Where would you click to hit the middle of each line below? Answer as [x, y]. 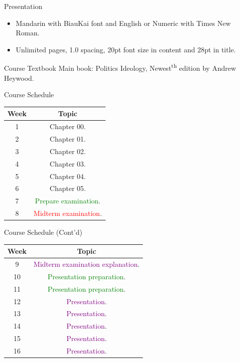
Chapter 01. [68, 139]
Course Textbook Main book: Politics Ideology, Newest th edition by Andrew [120, 67]
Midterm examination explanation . [87, 264]
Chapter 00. [68, 126]
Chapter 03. [68, 163]
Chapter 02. [68, 151]
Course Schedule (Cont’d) [43, 232]
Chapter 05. [68, 188]
